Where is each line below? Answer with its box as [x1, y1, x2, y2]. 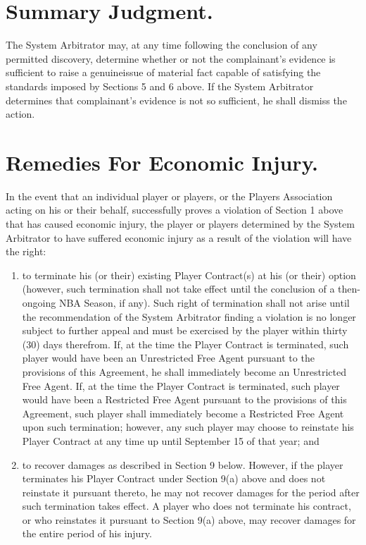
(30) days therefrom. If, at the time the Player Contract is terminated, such [22, 336, 349, 351]
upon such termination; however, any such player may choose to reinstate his [22, 420, 354, 434]
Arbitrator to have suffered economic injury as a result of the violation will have [6, 230, 352, 245]
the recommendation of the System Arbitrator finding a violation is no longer [22, 309, 356, 324]
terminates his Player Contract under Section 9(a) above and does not [22, 471, 326, 486]
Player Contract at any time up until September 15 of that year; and [22, 433, 320, 448]
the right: [6, 244, 46, 259]
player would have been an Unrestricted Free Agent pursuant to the [22, 350, 315, 365]
